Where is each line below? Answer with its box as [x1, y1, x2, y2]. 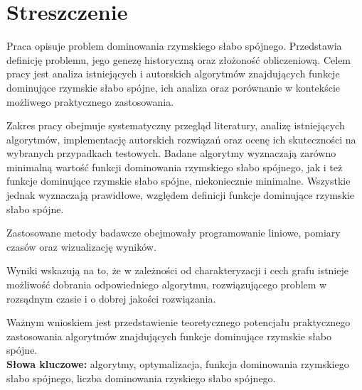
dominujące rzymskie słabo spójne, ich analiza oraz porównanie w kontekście [6, 80, 341, 94]
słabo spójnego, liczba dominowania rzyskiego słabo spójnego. [6, 370, 276, 385]
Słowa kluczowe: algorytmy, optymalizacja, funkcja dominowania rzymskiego [6, 357, 349, 371]
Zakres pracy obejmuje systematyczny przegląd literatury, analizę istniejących [6, 118, 345, 133]
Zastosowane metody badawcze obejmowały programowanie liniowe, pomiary [6, 225, 341, 240]
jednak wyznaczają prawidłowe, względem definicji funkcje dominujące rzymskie [6, 188, 355, 202]
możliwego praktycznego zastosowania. [6, 94, 174, 109]
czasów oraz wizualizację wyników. [6, 239, 156, 254]
